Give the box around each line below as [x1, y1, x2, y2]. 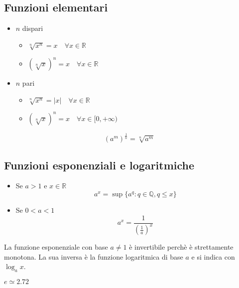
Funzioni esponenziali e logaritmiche [4, 157, 195, 172]
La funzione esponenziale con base [4, 242, 108, 252]
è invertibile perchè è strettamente [129, 242, 234, 252]
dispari [22, 23, 43, 33]
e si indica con [191, 251, 235, 262]
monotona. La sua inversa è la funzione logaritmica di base [4, 251, 183, 262]
